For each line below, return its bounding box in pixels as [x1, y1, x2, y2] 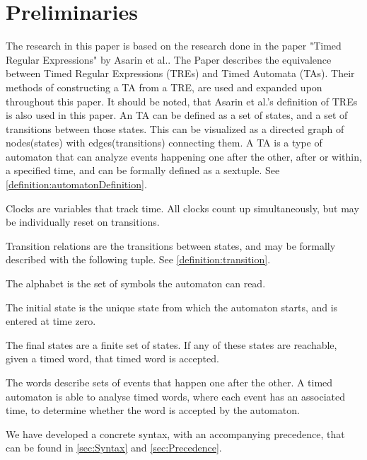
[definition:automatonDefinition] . [6, 177, 147, 192]
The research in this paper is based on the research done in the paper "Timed [6, 38, 342, 53]
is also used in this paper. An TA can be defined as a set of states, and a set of [6, 108, 348, 122]
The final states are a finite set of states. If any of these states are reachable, [6, 337, 337, 352]
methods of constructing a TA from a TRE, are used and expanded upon [6, 79, 322, 94]
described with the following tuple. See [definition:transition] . [6, 252, 271, 267]
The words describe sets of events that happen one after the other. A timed [6, 375, 333, 389]
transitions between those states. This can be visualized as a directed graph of [6, 121, 344, 136]
